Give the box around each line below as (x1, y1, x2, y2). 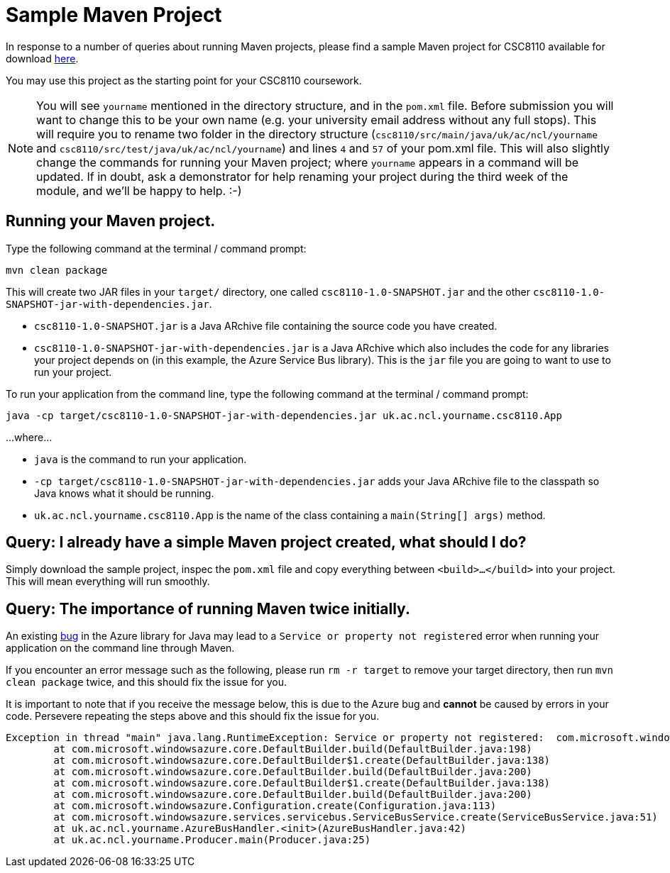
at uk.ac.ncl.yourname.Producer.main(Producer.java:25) (53, 834, 371, 846)
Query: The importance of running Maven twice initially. (6, 599, 410, 618)
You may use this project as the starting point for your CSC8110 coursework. (6, 74, 362, 87)
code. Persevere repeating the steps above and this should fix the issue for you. (6, 710, 380, 723)
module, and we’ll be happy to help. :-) (36, 183, 242, 198)
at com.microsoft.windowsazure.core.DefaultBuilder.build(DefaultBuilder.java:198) (53, 743, 532, 755)
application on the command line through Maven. (6, 642, 235, 655)
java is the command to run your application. (34, 452, 247, 465)
